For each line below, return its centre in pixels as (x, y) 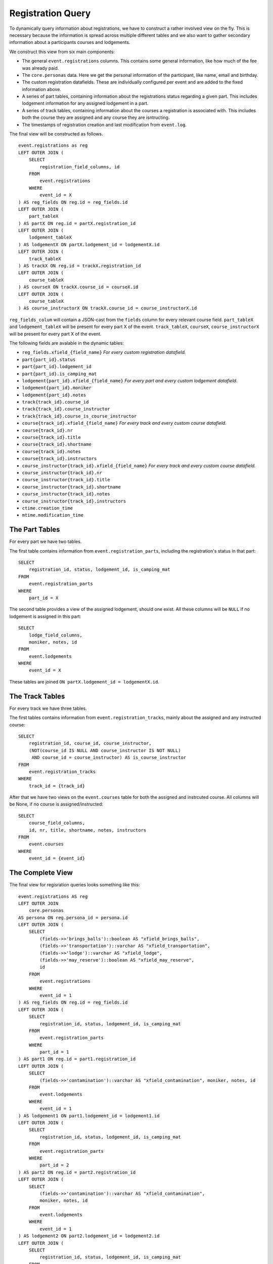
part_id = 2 (54, 1165)
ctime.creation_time (48, 508)
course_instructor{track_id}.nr (62, 472)
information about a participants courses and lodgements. (70, 42)
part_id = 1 (54, 1052)
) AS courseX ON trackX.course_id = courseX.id (78, 287)
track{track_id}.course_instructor (66, 409)
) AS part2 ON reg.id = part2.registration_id (77, 1172)
